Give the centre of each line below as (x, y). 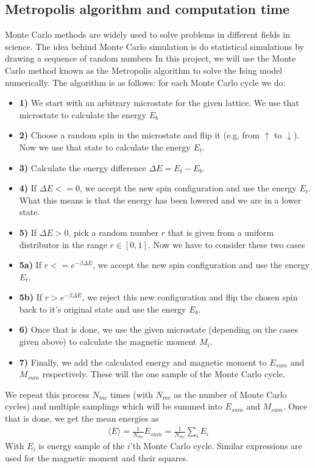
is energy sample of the (82, 446)
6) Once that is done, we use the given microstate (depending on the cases (159, 329)
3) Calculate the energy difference (83, 167)
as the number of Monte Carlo (230, 394)
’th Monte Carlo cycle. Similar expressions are (216, 446)
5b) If (31, 297)
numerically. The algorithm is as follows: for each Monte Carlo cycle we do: (145, 82)
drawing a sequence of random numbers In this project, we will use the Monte (150, 58)
